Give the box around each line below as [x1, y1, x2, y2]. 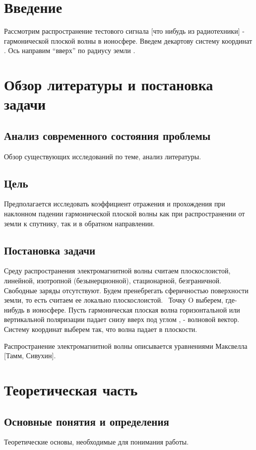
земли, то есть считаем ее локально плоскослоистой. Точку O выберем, [4, 295, 223, 305]
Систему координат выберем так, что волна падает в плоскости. [4, 324, 197, 334]
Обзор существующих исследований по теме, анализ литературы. [4, 151, 201, 161]
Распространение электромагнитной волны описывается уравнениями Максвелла [4, 340, 248, 351]
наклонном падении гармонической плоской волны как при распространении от [4, 208, 245, 219]
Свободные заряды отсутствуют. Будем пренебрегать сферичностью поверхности [4, 285, 249, 295]
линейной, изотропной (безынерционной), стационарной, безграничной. [4, 275, 221, 286]
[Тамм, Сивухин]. [4, 350, 56, 361]
